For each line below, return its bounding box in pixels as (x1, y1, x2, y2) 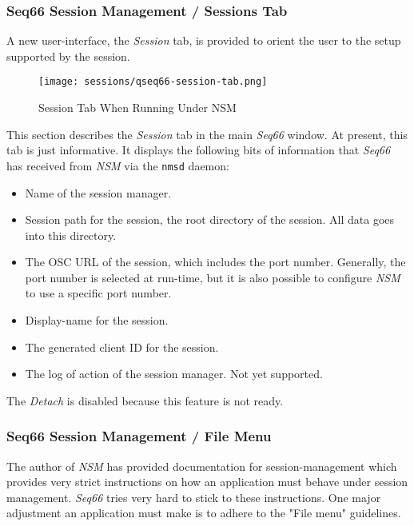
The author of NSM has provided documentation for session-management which (6, 457, 397, 474)
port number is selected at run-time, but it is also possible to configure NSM (25, 269, 400, 285)
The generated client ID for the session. (25, 338, 219, 355)
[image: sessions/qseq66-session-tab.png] (38, 76, 268, 88)
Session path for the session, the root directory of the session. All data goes (25, 211, 395, 228)
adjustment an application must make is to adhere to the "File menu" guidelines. (6, 504, 401, 521)
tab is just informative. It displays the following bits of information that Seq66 (6, 141, 391, 158)
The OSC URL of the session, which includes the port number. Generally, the (25, 253, 406, 270)
